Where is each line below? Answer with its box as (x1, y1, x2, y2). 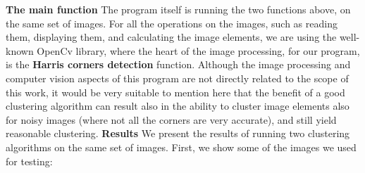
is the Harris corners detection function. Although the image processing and (6, 57, 351, 72)
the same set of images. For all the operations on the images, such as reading (6, 15, 338, 30)
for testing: (6, 153, 53, 168)
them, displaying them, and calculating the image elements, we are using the (6, 30, 337, 44)
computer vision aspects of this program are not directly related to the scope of (6, 70, 349, 85)
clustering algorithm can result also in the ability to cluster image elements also (6, 98, 349, 113)
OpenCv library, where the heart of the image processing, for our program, (37, 43, 360, 58)
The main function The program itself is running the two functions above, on (6, 2, 351, 16)
